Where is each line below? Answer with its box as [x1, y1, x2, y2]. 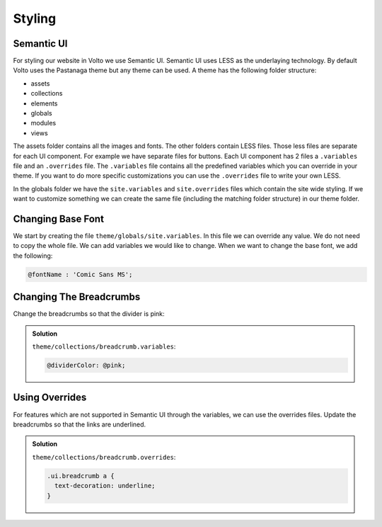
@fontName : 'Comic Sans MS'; [28, 270, 133, 278]
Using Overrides [13, 392, 87, 404]
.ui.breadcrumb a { [47, 472, 115, 480]
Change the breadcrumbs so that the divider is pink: [13, 310, 166, 318]
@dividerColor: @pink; [47, 361, 126, 370]
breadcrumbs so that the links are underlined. [13, 420, 146, 429]
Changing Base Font [13, 212, 104, 225]
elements [30, 99, 58, 108]
